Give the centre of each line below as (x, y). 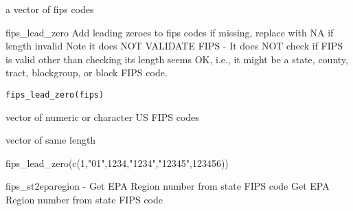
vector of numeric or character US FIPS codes (102, 116)
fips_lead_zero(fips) (55, 95)
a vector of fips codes (50, 9)
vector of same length (51, 140)
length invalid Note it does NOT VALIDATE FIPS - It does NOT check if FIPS (174, 46)
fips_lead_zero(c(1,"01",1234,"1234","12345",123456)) (117, 163)
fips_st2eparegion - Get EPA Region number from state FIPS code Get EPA (168, 186)
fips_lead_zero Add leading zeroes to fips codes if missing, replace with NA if (170, 32)
